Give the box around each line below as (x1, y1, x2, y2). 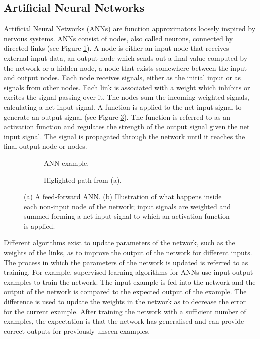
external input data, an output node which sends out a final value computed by (4, 52, 248, 63)
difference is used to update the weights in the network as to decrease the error (4, 296, 246, 307)
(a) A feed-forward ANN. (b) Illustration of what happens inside (24, 191, 222, 202)
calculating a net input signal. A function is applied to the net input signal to (4, 101, 242, 112)
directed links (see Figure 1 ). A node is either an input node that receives (4, 43, 229, 53)
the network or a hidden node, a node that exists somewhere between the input (4, 62, 247, 73)
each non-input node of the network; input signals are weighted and (24, 201, 231, 211)
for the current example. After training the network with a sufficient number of (4, 306, 246, 316)
